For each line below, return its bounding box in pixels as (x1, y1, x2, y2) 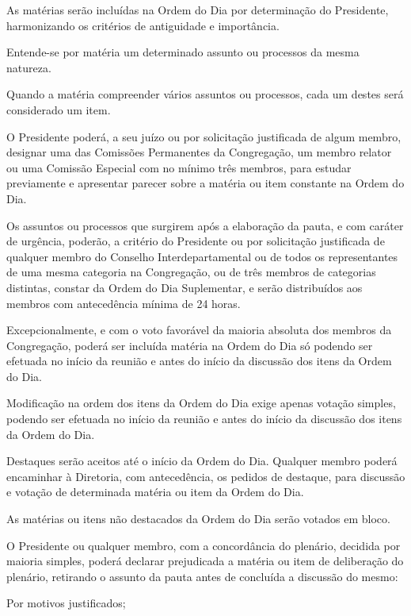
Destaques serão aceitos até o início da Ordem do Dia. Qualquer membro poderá (6, 452, 398, 469)
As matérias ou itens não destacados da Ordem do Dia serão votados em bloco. (6, 510, 390, 527)
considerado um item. (6, 101, 111, 117)
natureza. (6, 59, 51, 75)
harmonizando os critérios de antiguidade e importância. (6, 17, 280, 33)
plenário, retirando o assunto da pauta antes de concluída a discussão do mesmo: (6, 568, 398, 584)
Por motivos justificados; (6, 595, 126, 611)
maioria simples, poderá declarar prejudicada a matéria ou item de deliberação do (6, 552, 404, 569)
